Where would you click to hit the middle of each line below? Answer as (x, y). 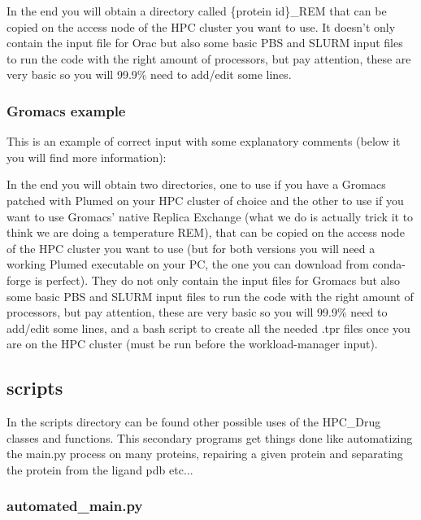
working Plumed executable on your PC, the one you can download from (188, 264)
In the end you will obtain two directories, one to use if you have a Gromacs (196, 184)
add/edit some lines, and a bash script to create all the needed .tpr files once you (208, 328)
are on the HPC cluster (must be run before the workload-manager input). (192, 344)
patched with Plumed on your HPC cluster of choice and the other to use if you (205, 200)
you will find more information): (87, 157)
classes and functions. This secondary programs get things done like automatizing (210, 437)
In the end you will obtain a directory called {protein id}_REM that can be (197, 11)
